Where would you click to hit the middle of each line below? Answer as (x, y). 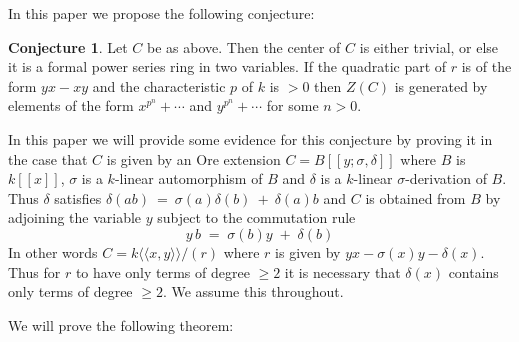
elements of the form (71, 105)
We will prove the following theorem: (121, 324)
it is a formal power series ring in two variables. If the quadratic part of (227, 66)
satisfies (78, 197)
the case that (48, 158)
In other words (53, 251)
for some (292, 105)
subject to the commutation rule (256, 217)
